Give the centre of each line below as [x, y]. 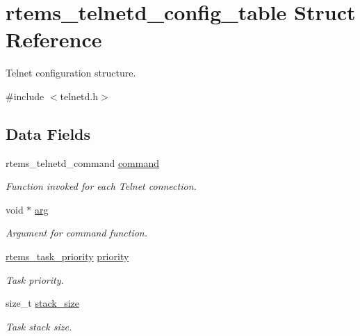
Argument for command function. [76, 233]
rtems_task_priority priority [67, 256]
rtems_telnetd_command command [82, 162]
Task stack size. [39, 326]
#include [25, 96]
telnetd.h [79, 96]
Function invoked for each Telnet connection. [101, 186]
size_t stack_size [42, 303]
